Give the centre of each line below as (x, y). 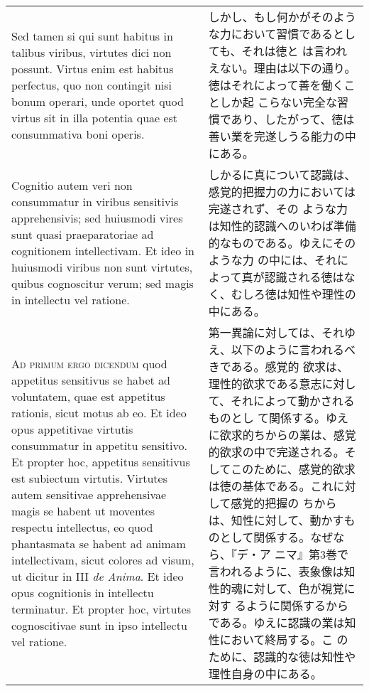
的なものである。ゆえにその (282, 243)
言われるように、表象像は (276, 571)
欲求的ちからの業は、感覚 (288, 435)
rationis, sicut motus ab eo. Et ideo (99, 413)
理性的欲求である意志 (265, 384)
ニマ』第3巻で (312, 554)
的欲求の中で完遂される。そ (282, 452)
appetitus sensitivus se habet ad (91, 380)
